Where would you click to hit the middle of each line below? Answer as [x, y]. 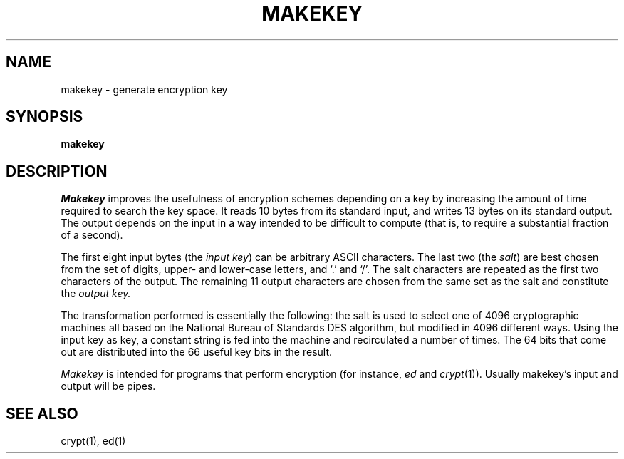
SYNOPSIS [45, 117]
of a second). [92, 235]
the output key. [96, 294]
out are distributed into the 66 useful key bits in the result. [197, 352]
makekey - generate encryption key [144, 89]
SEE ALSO [42, 413]
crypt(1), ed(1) [93, 441]
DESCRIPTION [57, 171]
